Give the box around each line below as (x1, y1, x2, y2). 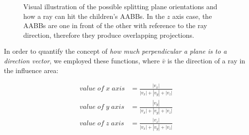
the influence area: (4, 65, 59, 75)
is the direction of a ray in (167, 55, 246, 65)
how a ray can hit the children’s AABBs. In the (23, 11, 165, 21)
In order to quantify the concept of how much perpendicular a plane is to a (4, 46, 227, 56)
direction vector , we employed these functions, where (4, 55, 160, 65)
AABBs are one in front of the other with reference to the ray (23, 20, 207, 30)
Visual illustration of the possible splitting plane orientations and (23, 1, 217, 11)
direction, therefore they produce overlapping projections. (23, 30, 194, 40)
